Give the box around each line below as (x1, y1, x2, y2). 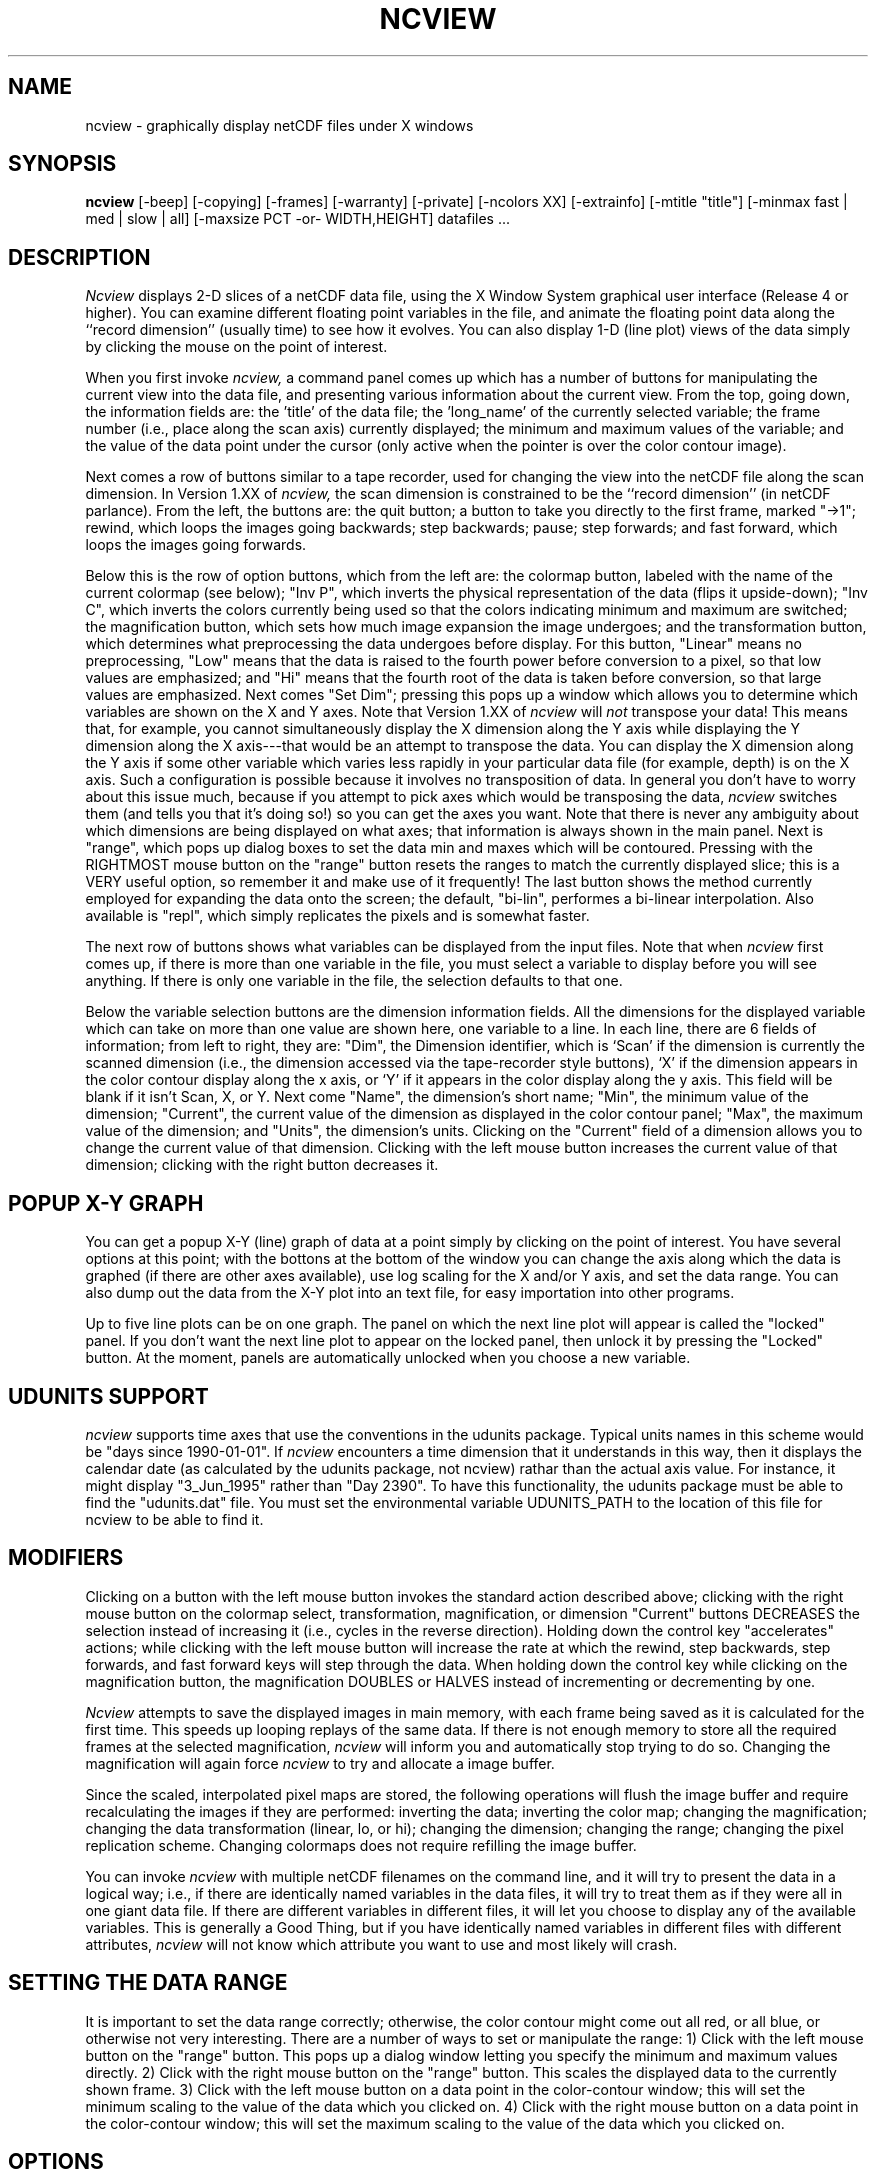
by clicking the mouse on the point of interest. (85, 338, 388, 356)
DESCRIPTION (8, 244, 151, 270)
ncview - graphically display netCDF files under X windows (85, 116, 474, 134)
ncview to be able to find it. (85, 1510, 264, 1528)
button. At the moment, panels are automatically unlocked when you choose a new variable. (85, 1349, 691, 1367)
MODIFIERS (8, 1545, 124, 1571)
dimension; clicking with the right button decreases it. (85, 1156, 439, 1174)
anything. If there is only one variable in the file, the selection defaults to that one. (85, 972, 623, 990)
